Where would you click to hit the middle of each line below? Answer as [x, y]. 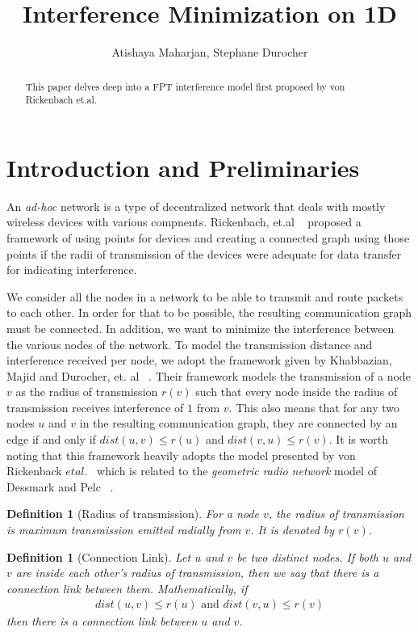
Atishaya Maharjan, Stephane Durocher [210, 52]
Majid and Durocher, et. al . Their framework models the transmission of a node [209, 375]
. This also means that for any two [314, 407]
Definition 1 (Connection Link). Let [99, 556]
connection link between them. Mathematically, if [127, 588]
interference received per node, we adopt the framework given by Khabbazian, [199, 360]
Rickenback [34, 471]
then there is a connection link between [102, 621]
